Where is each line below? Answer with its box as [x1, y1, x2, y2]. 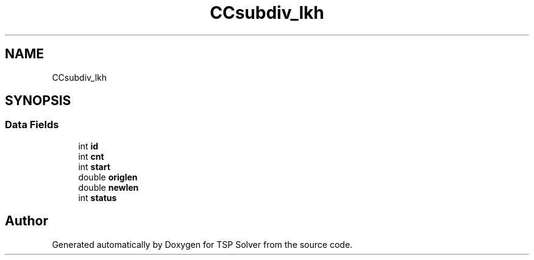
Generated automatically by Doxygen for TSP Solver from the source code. [52, 239, 353, 250]
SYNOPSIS [5, 93, 71, 109]
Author [5, 213, 48, 229]
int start [78, 161, 110, 172]
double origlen [78, 171, 138, 182]
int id [78, 140, 99, 151]
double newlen [78, 182, 139, 193]
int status [78, 192, 117, 203]
